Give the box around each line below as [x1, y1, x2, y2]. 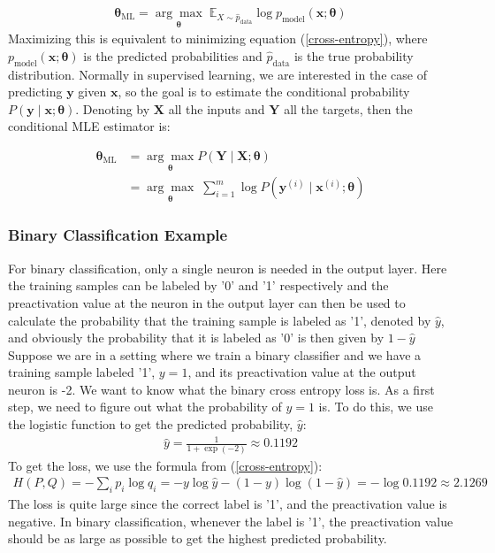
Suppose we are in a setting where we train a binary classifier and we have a [8, 345, 422, 364]
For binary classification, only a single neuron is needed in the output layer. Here [8, 258, 447, 277]
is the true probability [293, 46, 414, 65]
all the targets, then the [284, 99, 413, 118]
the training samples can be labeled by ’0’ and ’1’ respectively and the [8, 276, 389, 295]
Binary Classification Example [8, 224, 228, 246]
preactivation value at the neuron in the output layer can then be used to [8, 293, 406, 311]
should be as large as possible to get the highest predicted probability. [8, 529, 387, 548]
